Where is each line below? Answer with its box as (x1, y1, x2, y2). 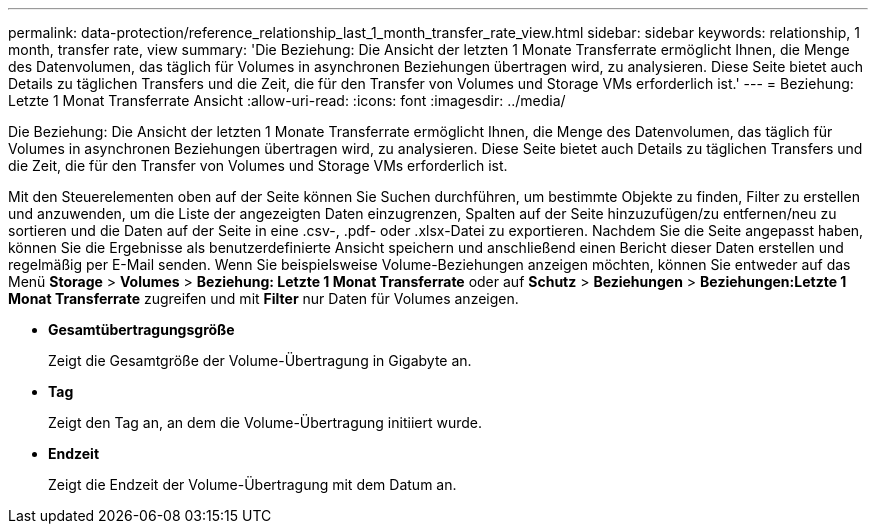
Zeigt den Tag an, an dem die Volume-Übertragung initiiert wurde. (48, 414, 482, 431)
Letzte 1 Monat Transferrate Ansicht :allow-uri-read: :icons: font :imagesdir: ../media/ (8, 92, 566, 109)
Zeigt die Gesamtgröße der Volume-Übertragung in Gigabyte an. (48, 352, 472, 369)
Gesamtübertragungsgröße (48, 321, 235, 338)
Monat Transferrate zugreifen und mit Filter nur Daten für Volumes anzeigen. (8, 290, 519, 307)
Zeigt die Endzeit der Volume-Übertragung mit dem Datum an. (48, 476, 457, 493)
